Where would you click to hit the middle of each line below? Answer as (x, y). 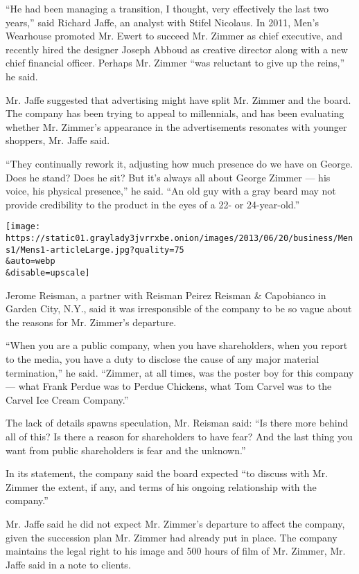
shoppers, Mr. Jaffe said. (58, 140)
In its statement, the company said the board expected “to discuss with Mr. (167, 473)
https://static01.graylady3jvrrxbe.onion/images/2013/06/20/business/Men (179, 238)
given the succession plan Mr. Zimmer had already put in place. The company (172, 537)
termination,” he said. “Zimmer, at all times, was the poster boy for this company (180, 372)
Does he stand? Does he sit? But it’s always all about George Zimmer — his (168, 177)
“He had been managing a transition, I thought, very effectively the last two (167, 8)
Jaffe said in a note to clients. (68, 564)
